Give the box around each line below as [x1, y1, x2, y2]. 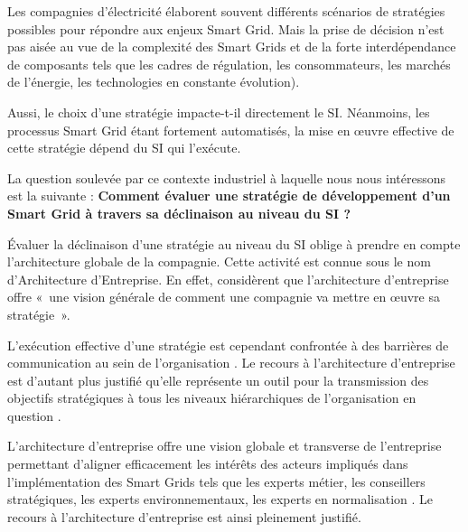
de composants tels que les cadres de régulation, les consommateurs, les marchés [7, 54, 451, 73]
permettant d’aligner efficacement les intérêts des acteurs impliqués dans [7, 454, 408, 473]
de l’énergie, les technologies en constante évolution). [7, 72, 300, 91]
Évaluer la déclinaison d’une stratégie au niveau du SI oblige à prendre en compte [7, 234, 461, 253]
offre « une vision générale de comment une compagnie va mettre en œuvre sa [7, 287, 440, 306]
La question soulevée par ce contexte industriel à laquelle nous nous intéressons [7, 168, 446, 187]
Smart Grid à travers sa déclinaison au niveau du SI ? [7, 203, 351, 222]
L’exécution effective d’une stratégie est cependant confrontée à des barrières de [7, 335, 449, 354]
